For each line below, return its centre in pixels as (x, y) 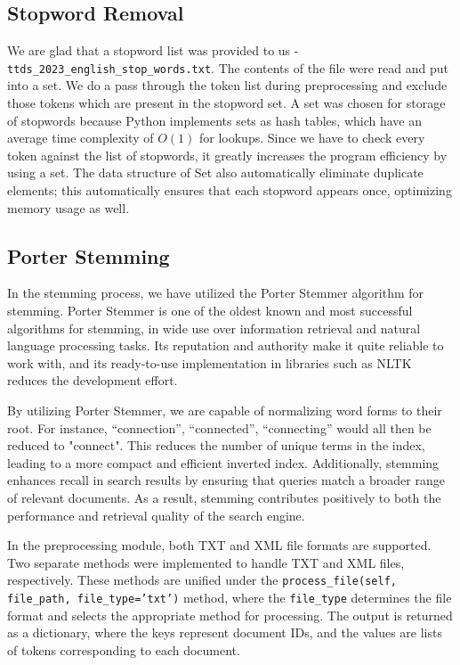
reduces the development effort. (93, 380)
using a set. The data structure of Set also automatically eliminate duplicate (215, 172)
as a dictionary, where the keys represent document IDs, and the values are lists (225, 632)
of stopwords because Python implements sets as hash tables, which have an (214, 120)
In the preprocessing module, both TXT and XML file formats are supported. (219, 545)
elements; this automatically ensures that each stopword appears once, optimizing (230, 190)
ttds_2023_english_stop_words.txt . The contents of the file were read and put (228, 67)
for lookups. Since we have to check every (312, 138)
